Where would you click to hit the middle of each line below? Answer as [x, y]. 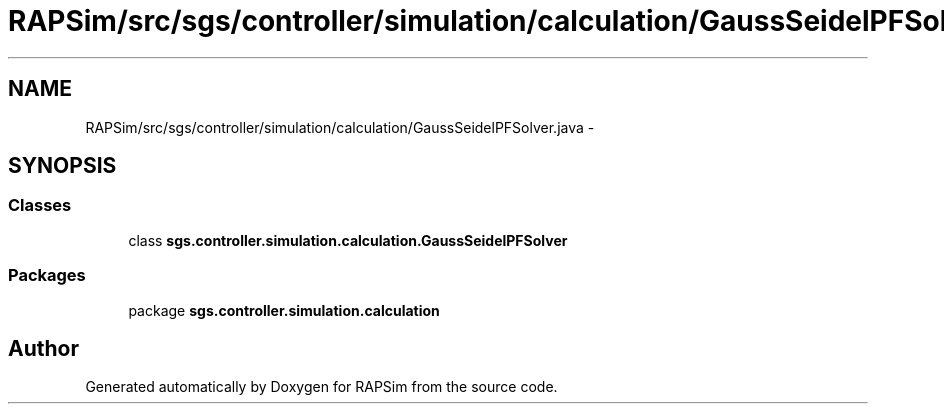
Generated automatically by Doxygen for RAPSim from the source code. [321, 387]
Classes [40, 205]
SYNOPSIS [62, 166]
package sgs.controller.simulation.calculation [284, 310]
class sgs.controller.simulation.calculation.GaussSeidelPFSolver [348, 240]
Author [43, 348]
